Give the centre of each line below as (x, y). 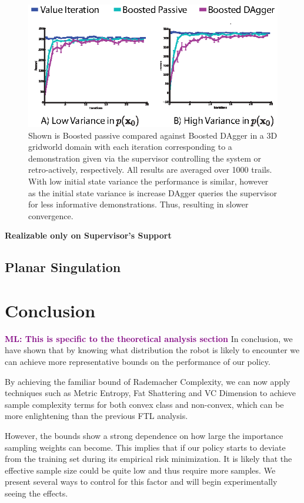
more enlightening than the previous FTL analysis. (96, 416)
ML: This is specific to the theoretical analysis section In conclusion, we (149, 338)
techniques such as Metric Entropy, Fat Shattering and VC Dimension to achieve (150, 393)
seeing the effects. (36, 493)
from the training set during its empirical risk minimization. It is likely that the (148, 459)
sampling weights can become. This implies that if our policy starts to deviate (145, 447)
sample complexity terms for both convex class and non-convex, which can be (144, 404)
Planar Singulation (63, 267)
